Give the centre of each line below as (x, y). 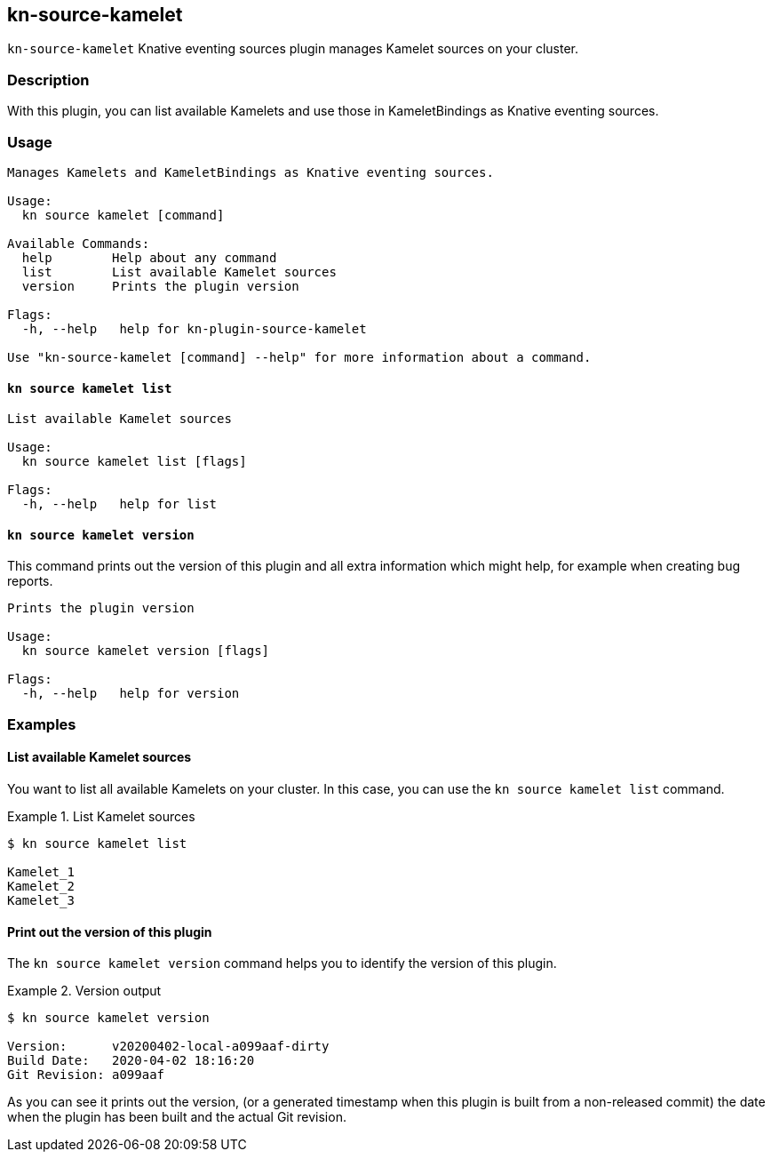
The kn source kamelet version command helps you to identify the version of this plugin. (282, 963)
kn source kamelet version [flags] (146, 651)
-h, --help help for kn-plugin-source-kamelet (194, 328)
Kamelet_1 (41, 871)
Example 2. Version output (84, 991)
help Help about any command (149, 257)
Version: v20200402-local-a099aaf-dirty (168, 1047)
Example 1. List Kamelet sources (101, 816)
